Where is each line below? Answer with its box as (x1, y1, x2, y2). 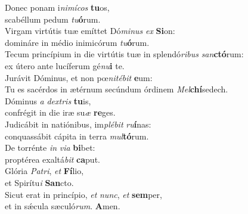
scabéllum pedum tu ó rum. (5, 13, 101, 25)
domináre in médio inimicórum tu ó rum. (5, 36, 150, 48)
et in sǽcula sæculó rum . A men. (5, 200, 120, 212)
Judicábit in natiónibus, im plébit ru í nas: (5, 117, 151, 130)
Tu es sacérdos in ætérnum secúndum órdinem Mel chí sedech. (5, 83, 228, 95)
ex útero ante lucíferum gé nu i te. (5, 59, 125, 72)
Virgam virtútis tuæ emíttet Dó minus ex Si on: (5, 24, 175, 37)
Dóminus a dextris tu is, (5, 94, 91, 107)
